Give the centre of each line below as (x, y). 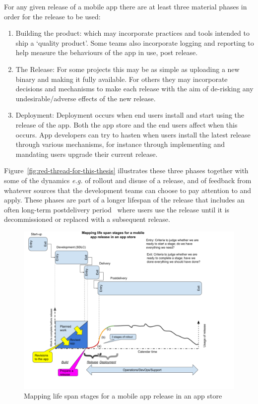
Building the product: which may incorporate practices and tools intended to (132, 33)
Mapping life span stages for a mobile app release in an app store (123, 396)
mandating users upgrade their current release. (87, 154)
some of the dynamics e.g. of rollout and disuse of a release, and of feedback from (128, 180)
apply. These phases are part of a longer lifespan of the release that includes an (124, 200)
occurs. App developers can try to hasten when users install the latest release (133, 134)
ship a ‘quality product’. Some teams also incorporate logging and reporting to (135, 42)
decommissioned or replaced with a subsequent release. (87, 219)
